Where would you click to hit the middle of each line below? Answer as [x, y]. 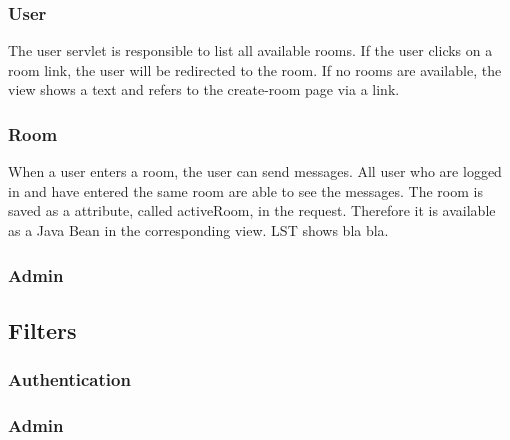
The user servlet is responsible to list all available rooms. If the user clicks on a [250, 50]
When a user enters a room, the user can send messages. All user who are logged [255, 171]
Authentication [69, 379]
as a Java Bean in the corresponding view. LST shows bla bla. [198, 230]
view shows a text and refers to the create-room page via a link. [204, 89]
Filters [42, 329]
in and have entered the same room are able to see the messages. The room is [245, 190]
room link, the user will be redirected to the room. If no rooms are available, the [255, 69]
